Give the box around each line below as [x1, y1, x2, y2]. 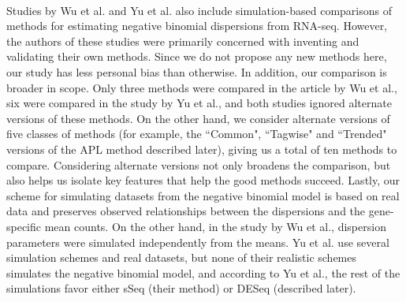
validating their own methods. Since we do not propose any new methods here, [6, 48, 387, 65]
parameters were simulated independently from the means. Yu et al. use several [6, 233, 389, 250]
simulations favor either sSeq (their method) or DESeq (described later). [6, 280, 356, 296]
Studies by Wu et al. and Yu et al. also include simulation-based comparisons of [6, 2, 392, 18]
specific [6, 218, 42, 234]
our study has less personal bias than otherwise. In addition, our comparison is [6, 63, 387, 80]
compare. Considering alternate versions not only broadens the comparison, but [6, 156, 391, 173]
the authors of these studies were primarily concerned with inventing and [6, 32, 359, 49]
